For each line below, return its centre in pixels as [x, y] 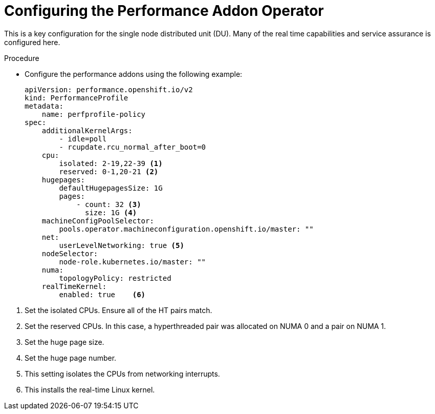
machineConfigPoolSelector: [98, 221]
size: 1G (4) [111, 212]
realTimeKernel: [74, 286]
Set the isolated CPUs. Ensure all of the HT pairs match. [118, 310]
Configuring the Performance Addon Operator [164, 11]
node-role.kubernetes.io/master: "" [133, 262]
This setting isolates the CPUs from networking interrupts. [122, 374]
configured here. [32, 42]
